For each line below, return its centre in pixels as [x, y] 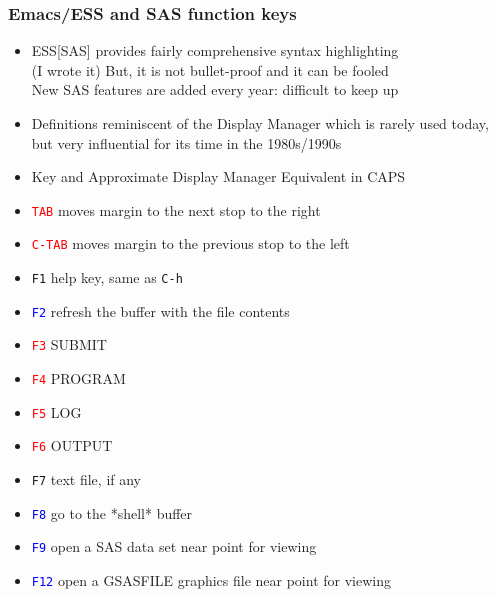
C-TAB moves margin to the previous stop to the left [190, 243]
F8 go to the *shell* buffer [112, 512]
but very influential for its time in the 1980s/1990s [186, 142]
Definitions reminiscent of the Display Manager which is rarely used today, [260, 123]
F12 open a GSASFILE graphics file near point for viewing [211, 580]
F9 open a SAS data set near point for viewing [174, 546]
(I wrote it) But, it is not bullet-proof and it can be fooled [210, 69]
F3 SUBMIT [69, 344]
